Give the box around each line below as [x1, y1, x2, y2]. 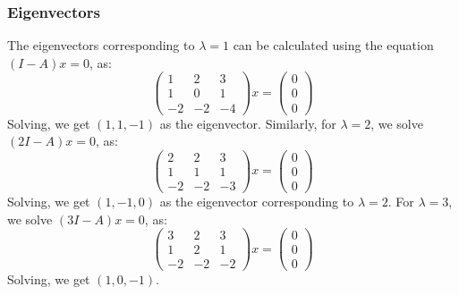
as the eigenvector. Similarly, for [159, 114, 336, 132]
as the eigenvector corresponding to [159, 191, 354, 210]
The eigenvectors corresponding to [7, 36, 195, 55]
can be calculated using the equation [233, 36, 434, 55]
